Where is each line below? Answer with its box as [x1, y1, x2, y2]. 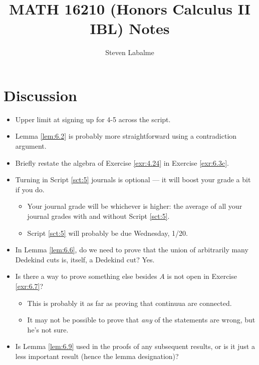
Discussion [4, 85, 77, 105]
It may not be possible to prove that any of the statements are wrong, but [27, 314, 255, 325]
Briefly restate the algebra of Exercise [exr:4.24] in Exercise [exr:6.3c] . [15, 157, 229, 168]
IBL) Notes [90, 18, 170, 39]
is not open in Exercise [167, 271, 237, 281]
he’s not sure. [27, 324, 69, 334]
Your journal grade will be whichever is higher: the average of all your [27, 201, 242, 211]
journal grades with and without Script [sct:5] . [27, 211, 170, 221]
